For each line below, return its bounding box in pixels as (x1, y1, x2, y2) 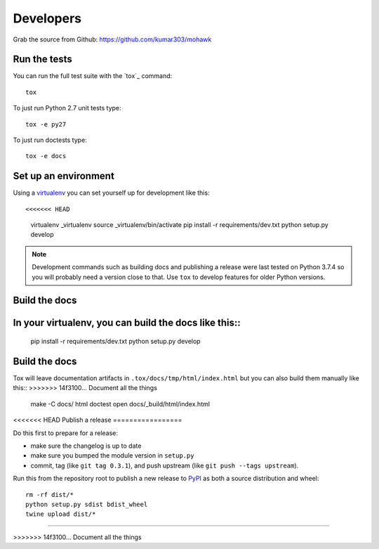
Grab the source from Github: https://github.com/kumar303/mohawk (13, 35, 212, 44)
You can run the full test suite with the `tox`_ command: (13, 72, 173, 80)
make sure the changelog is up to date (30, 441, 142, 450)
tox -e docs (25, 152, 67, 160)
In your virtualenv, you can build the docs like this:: (13, 317, 241, 329)
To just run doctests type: (13, 136, 87, 144)
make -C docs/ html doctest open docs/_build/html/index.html (30, 399, 211, 408)
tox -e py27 (25, 120, 67, 128)
